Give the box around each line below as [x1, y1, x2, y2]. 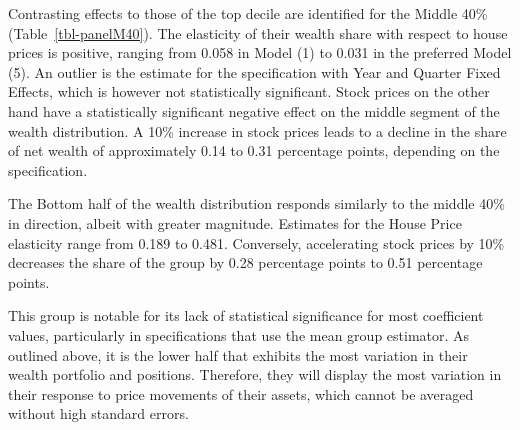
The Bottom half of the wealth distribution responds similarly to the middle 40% [8, 193, 505, 214]
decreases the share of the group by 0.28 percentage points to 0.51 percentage [8, 252, 483, 273]
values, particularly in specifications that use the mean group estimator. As [8, 324, 470, 345]
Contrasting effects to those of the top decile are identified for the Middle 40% [8, 3, 488, 23]
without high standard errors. [8, 403, 189, 424]
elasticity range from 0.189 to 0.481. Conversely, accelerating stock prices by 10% [8, 232, 505, 253]
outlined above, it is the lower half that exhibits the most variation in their [8, 344, 468, 365]
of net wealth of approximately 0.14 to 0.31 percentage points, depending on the [8, 140, 500, 161]
